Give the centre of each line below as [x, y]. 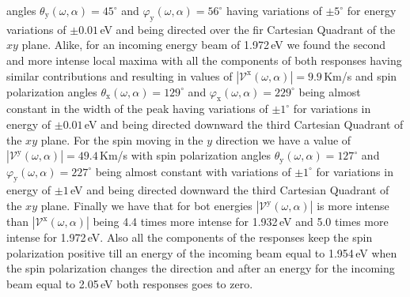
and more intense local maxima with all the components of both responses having [204, 60]
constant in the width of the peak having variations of [137, 109]
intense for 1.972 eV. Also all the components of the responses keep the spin [190, 237]
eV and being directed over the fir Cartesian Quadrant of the [248, 29]
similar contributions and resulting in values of [120, 75]
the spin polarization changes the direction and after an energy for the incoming [201, 268]
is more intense [353, 205]
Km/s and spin [361, 75]
